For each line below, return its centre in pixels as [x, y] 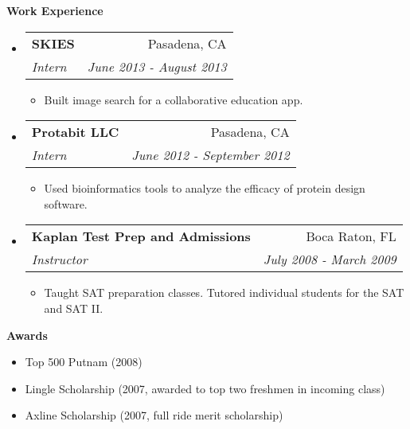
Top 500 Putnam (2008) [84, 362]
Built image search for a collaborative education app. [174, 99]
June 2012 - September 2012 [211, 155]
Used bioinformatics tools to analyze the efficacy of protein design [205, 188]
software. [66, 203]
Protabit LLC [75, 132]
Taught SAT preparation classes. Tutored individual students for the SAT [224, 292]
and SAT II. [74, 308]
